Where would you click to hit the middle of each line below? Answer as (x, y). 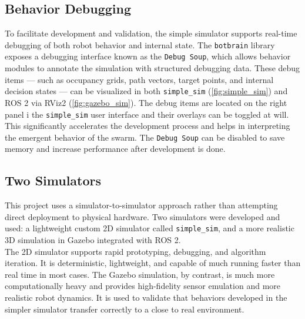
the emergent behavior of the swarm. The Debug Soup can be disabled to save (145, 137)
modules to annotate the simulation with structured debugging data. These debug (152, 68)
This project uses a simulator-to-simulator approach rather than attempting (141, 205)
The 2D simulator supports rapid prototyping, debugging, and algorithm (135, 251)
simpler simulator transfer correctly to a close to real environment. (125, 309)
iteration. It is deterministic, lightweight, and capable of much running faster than (153, 263)
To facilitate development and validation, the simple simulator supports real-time (151, 33)
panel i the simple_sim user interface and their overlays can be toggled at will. (147, 114)
